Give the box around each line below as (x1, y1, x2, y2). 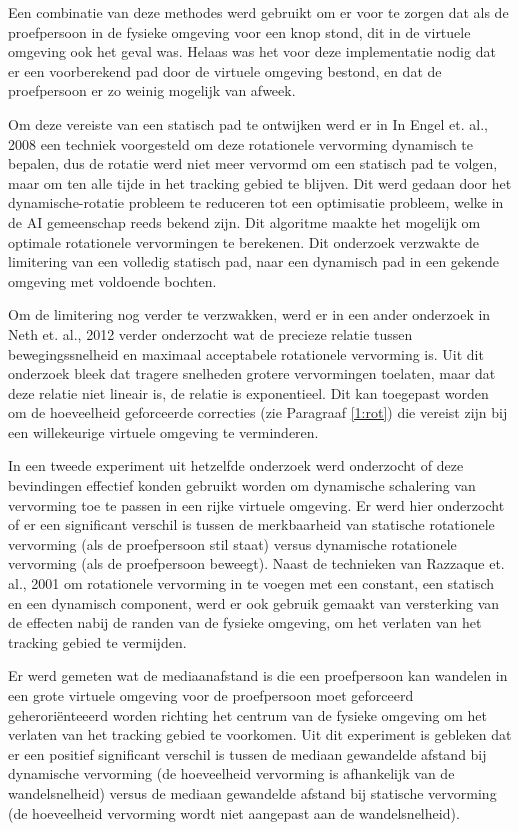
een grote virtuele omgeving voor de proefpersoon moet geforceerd (8, 685, 414, 705)
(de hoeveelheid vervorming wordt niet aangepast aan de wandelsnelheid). (8, 802, 460, 823)
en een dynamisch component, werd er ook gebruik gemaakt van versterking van (8, 592, 500, 613)
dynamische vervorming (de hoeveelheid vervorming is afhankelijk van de (8, 763, 455, 784)
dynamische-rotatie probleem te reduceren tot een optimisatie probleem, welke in (8, 192, 504, 213)
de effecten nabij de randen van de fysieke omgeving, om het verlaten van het (8, 612, 482, 633)
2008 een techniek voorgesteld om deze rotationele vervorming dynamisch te (8, 133, 473, 154)
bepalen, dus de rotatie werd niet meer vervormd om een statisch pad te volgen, (8, 153, 498, 174)
